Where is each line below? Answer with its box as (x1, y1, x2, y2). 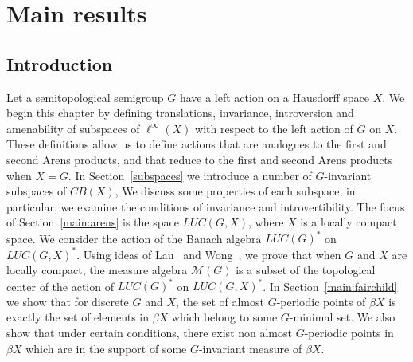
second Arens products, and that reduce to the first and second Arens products (6, 151, 393, 167)
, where (248, 214, 284, 230)
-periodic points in (304, 324, 394, 340)
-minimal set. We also (289, 309, 395, 325)
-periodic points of (276, 293, 366, 309)
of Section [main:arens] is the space (6, 214, 179, 230)
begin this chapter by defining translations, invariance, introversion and (6, 104, 354, 121)
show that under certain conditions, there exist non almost (6, 324, 292, 340)
